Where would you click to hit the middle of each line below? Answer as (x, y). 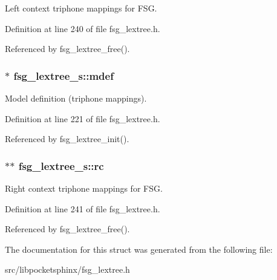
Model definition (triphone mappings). (76, 98)
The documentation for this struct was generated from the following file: (139, 249)
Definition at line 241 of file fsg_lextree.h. (83, 208)
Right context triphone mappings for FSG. (84, 188)
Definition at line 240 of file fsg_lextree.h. (83, 28)
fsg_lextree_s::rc (61, 165)
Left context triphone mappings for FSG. (81, 8)
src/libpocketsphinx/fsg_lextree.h (67, 269)
